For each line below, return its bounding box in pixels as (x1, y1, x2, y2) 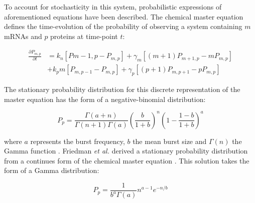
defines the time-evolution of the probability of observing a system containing (4, 21, 242, 31)
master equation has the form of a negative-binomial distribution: (4, 93, 206, 104)
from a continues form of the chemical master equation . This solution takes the (4, 155, 249, 165)
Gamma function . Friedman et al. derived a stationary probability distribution (4, 145, 248, 156)
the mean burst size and (133, 135, 207, 146)
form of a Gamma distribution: (4, 165, 99, 175)
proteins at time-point (50, 30, 118, 41)
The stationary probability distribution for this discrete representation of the (4, 83, 240, 94)
